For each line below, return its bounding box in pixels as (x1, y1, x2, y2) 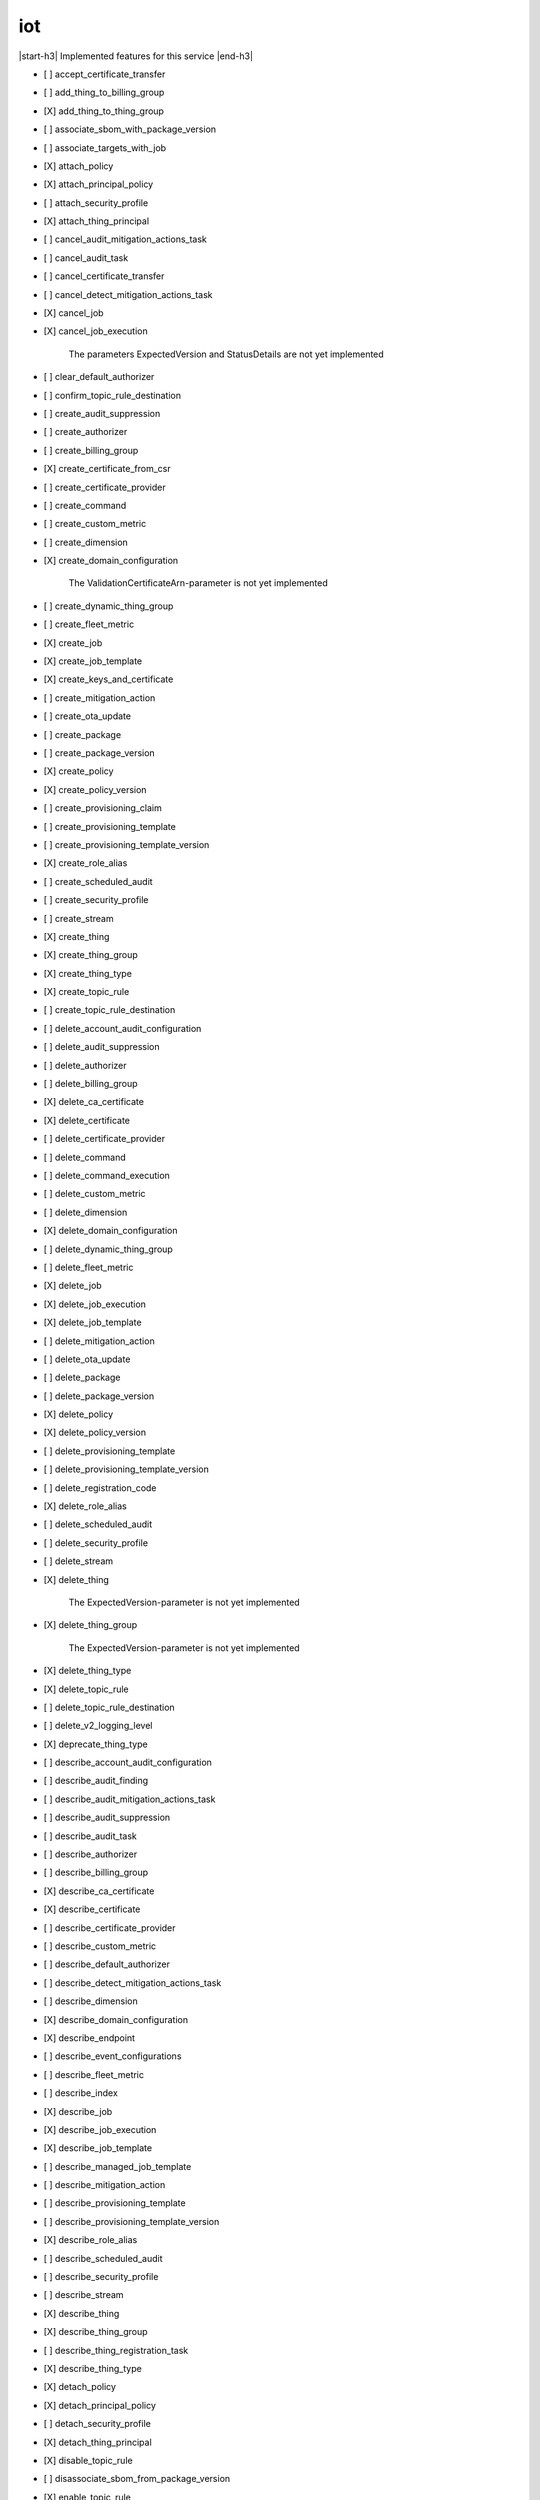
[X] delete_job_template (43, 1316, 142, 1329)
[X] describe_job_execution (43, 2123, 157, 2135)
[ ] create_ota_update (43, 710, 132, 722)
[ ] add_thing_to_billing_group (43, 86, 165, 99)
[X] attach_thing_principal (43, 215, 150, 227)
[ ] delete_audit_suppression (43, 1041, 160, 1053)
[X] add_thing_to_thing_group (43, 105, 165, 117)
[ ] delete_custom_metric (43, 1188, 146, 1200)
